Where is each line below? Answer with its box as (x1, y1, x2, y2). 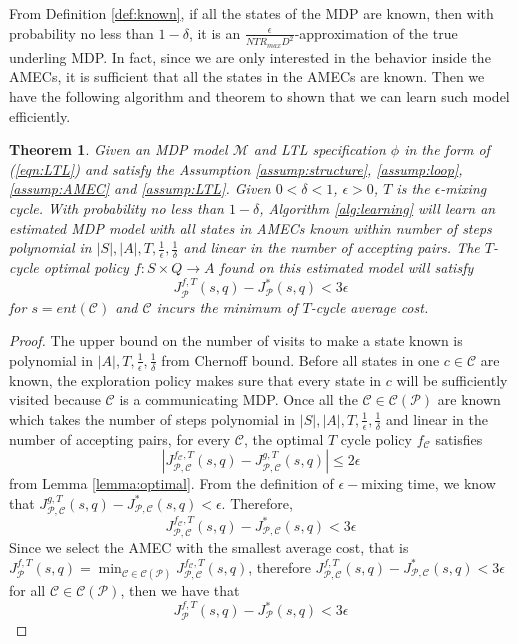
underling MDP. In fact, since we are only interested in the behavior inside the (9, 46, 491, 67)
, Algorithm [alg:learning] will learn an (259, 198, 496, 219)
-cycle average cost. (310, 296, 429, 317)
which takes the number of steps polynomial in (9, 408, 296, 429)
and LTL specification (253, 139, 386, 160)
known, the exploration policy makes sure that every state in (9, 369, 382, 390)
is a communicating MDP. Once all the (119, 389, 358, 410)
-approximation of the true (294, 22, 458, 43)
